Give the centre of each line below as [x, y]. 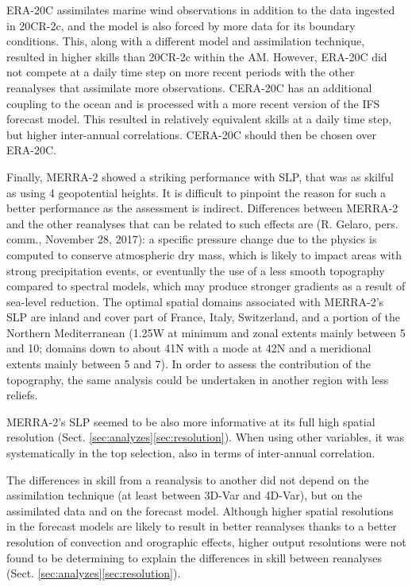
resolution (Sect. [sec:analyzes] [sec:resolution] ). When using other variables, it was [205, 437]
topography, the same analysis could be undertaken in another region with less [198, 379]
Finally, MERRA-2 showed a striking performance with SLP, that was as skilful [200, 176]
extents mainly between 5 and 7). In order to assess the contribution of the [189, 364]
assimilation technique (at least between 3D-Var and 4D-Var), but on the [185, 495]
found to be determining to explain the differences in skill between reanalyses [194, 557]
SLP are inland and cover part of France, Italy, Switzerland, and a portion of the [203, 317]
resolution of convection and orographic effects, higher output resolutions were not [206, 542]
